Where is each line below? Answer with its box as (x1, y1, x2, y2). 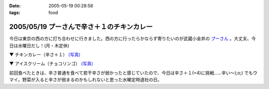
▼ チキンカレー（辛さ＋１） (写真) (9, 52, 81, 58)
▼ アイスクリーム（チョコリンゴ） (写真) (9, 61, 93, 67)
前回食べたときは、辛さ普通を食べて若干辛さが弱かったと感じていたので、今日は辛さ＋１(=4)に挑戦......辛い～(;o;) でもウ (9, 70, 258, 76)
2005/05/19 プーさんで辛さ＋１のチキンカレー (9, 23, 153, 31)
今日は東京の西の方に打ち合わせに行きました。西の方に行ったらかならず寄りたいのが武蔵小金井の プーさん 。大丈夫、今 (9, 36, 256, 42)
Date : (9, 3, 21, 8)
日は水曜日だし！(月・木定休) (9, 43, 70, 48)
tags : (9, 10, 20, 16)
